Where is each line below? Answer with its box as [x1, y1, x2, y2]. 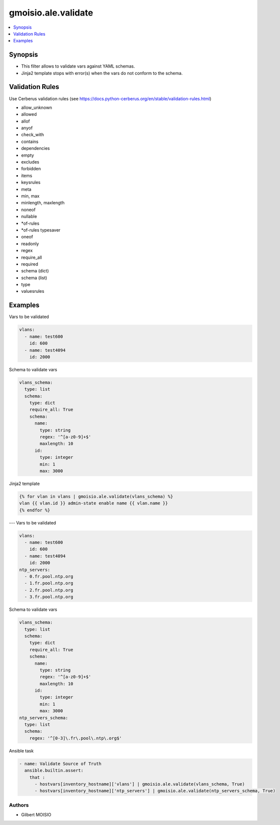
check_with [21, 132, 44, 138]
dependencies [21, 145, 50, 151]
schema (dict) [21, 268, 49, 274]
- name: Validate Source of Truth [19, 761, 102, 766]
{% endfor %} [19, 507, 51, 513]
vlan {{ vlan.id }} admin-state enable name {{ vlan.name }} [19, 501, 168, 506]
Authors [9, 802, 29, 808]
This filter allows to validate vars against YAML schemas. [21, 63, 135, 69]
